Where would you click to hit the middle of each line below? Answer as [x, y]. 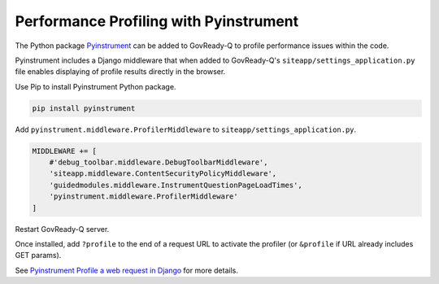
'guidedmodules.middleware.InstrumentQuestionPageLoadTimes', [176, 185]
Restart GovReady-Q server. [62, 229]
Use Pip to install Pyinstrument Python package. [96, 86]
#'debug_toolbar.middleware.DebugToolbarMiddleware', [159, 162]
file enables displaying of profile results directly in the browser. [120, 72]
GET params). [38, 256]
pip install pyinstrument [84, 108]
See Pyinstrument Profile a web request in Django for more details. [127, 270]
